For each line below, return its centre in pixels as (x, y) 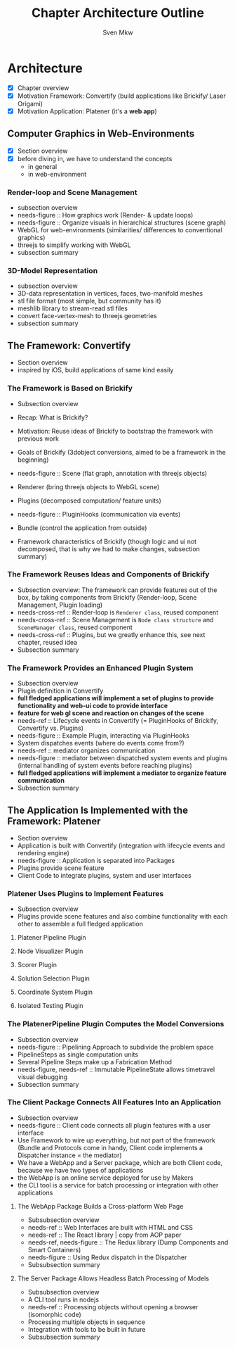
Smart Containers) (54, 1249)
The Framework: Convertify (69, 345)
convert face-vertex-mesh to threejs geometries (87, 316)
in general (42, 166)
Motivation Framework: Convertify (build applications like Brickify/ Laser (121, 96)
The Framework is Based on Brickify (70, 389)
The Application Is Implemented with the (98, 810)
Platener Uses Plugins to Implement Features (86, 893)
